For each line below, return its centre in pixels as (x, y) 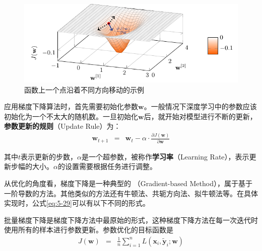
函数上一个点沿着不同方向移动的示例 (84, 89)
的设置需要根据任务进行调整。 (107, 166)
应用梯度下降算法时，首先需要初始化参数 (71, 106)
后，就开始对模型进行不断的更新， (200, 116)
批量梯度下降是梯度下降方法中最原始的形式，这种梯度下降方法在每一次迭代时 (131, 220)
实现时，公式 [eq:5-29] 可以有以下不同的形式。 (77, 203)
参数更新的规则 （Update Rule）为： (62, 126)
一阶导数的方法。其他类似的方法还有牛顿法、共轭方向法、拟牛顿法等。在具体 (131, 193)
